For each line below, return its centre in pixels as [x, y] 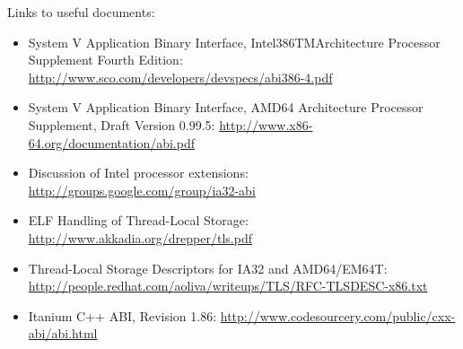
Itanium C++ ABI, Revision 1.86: [122, 315]
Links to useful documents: [81, 12]
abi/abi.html [63, 333]
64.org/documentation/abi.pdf [112, 142]
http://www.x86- [266, 124]
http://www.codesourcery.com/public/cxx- [338, 315]
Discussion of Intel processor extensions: [138, 173]
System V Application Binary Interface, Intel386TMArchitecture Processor [234, 42]
